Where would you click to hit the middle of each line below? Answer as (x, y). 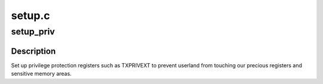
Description (33, 51)
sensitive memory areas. (41, 74)
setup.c (31, 15)
